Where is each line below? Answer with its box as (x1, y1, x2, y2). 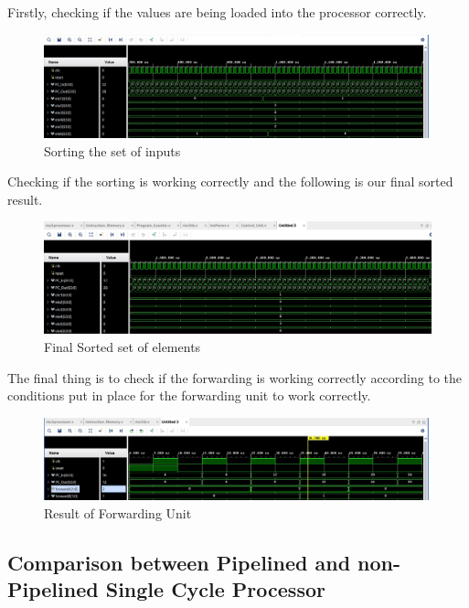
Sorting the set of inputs (44, 141, 181, 160)
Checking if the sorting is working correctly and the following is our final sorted (7, 172, 453, 191)
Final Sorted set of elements (44, 336, 201, 356)
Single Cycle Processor (105, 575, 325, 603)
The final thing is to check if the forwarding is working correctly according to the (7, 368, 462, 387)
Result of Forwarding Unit (44, 504, 192, 523)
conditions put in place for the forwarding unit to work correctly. (7, 386, 371, 405)
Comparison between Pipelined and (7, 549, 351, 577)
